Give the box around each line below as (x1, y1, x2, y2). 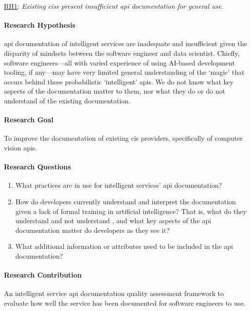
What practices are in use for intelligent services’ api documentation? (15, 180, 222, 190)
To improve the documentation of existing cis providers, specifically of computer (4, 133, 243, 143)
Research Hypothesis (4, 20, 75, 30)
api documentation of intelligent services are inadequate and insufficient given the (4, 38, 247, 49)
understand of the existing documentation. (4, 95, 131, 105)
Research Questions (4, 162, 71, 172)
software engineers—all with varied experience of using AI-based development (4, 57, 235, 67)
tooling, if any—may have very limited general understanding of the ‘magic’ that (4, 67, 245, 77)
